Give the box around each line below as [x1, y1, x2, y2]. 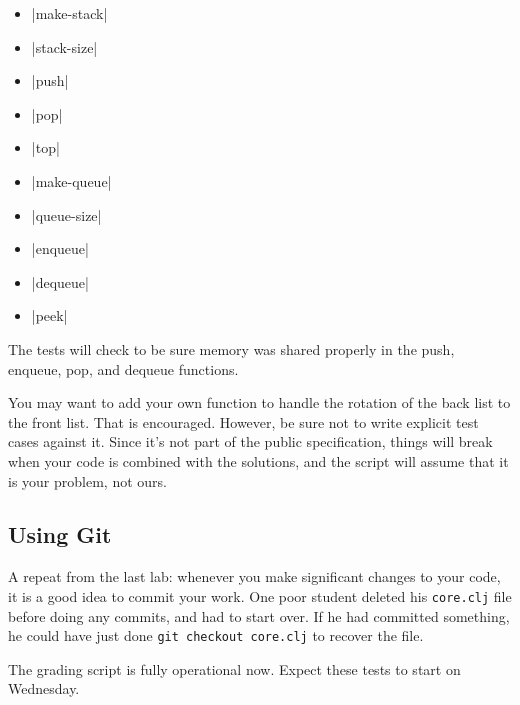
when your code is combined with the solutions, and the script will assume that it [8, 450, 509, 471]
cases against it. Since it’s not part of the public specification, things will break [8, 431, 493, 452]
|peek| [31, 305, 68, 326]
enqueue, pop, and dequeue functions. [8, 358, 239, 379]
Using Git [8, 519, 112, 550]
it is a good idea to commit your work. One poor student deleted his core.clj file [8, 585, 512, 606]
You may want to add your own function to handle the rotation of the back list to [8, 392, 511, 413]
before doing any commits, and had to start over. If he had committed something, [8, 605, 510, 626]
